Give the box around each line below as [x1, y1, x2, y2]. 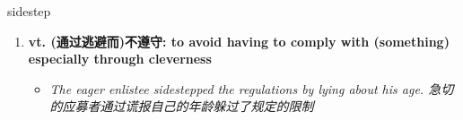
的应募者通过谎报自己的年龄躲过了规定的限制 [49, 97, 314, 116]
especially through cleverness [28, 49, 212, 68]
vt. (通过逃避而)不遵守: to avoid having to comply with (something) [28, 31, 450, 50]
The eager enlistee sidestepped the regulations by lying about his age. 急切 [49, 79, 454, 98]
